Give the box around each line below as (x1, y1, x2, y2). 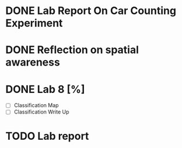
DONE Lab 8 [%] (5, 82, 85, 96)
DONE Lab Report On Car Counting (5, 4, 176, 18)
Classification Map (13, 102, 59, 109)
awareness (5, 56, 61, 69)
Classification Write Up (13, 108, 69, 115)
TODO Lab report (5, 129, 89, 143)
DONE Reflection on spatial (5, 43, 139, 57)
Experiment (5, 16, 63, 30)
